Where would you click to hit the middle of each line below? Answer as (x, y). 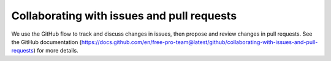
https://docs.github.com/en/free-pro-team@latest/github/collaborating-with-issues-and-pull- (200, 42)
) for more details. (56, 51)
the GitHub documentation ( (47, 42)
